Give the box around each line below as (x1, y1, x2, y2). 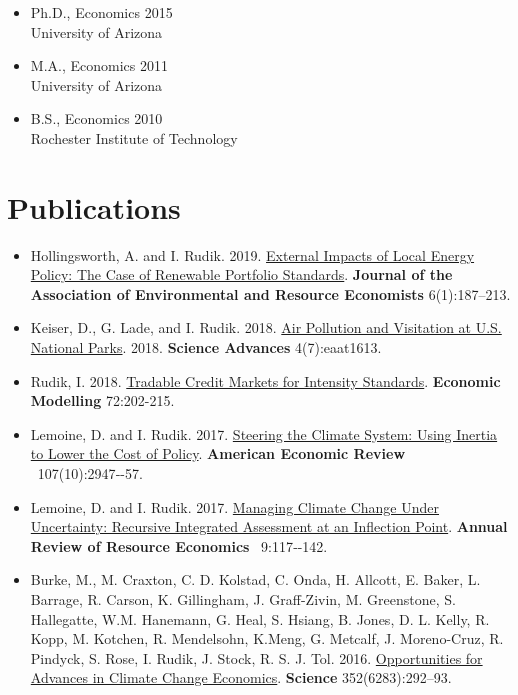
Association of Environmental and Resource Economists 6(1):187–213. (30, 283, 511, 304)
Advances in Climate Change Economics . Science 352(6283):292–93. (30, 667, 452, 688)
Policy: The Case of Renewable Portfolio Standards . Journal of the (30, 264, 453, 285)
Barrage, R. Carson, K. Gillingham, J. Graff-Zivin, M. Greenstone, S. (30, 589, 456, 609)
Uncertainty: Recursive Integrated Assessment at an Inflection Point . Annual (30, 516, 508, 537)
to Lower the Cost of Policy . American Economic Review (30, 443, 406, 464)
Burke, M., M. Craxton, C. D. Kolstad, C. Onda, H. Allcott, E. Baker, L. (30, 569, 481, 590)
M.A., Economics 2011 (30, 55, 168, 76)
